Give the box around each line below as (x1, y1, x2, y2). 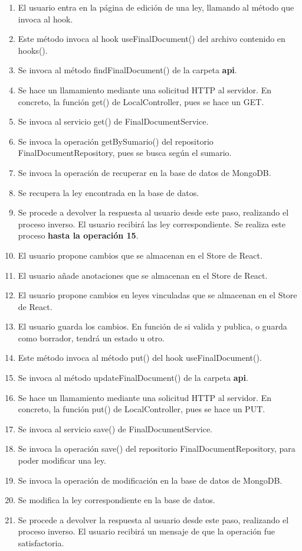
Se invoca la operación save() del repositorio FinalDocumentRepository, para (18, 442, 296, 455)
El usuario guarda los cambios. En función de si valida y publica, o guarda (18, 320, 287, 332)
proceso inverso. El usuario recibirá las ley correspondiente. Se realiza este (18, 217, 286, 230)
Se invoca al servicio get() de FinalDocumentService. (18, 115, 209, 128)
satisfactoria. (18, 537, 64, 549)
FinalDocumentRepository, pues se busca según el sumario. (18, 146, 232, 159)
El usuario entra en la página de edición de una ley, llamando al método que (18, 1, 294, 13)
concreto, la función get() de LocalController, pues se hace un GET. (18, 95, 264, 107)
